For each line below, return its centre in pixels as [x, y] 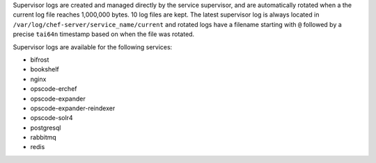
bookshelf [45, 69]
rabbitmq [44, 137]
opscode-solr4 [52, 118]
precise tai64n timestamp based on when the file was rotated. [104, 34]
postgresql [46, 128]
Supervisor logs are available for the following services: [93, 47]
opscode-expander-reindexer [73, 108]
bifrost [40, 60]
